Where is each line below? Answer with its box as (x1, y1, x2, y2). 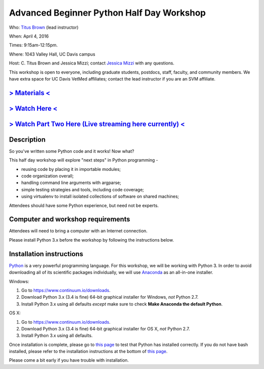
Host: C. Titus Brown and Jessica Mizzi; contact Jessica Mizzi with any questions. (9, 60, 175, 66)
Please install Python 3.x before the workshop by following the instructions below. (9, 237, 174, 243)
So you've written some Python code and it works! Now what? (9, 148, 134, 154)
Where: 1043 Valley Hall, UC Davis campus (9, 51, 95, 57)
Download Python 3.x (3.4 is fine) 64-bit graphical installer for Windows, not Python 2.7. (21, 294, 199, 300)
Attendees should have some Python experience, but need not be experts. (9, 203, 159, 208)
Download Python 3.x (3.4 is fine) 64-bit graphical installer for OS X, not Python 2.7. (21, 326, 190, 331)
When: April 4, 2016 (9, 33, 49, 39)
